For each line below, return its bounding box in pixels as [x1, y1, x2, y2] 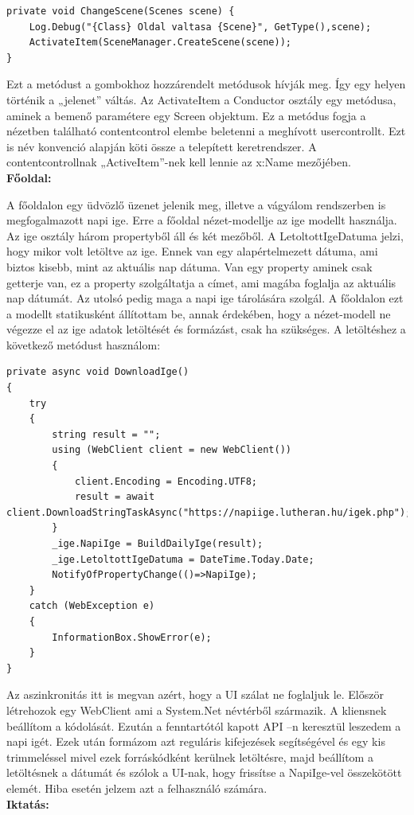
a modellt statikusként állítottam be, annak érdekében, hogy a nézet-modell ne [6, 305, 391, 322]
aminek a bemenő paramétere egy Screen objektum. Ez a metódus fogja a [6, 107, 366, 123]
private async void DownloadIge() [6, 366, 189, 378]
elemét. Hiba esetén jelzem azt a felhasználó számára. [6, 779, 268, 796]
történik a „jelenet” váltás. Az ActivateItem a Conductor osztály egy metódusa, [6, 91, 396, 107]
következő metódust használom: [6, 336, 161, 353]
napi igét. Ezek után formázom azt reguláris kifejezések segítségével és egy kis [6, 733, 385, 750]
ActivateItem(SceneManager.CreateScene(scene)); [29, 37, 291, 49]
